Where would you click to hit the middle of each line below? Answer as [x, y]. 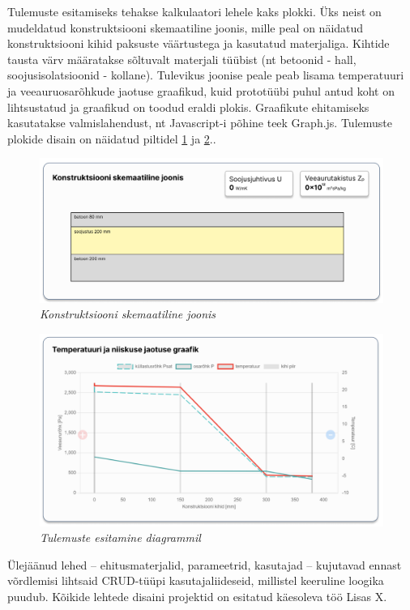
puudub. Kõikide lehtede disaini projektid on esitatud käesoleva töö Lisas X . [197, 597]
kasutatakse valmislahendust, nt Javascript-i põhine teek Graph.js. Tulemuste [200, 123]
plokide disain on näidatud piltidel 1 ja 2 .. [112, 138]
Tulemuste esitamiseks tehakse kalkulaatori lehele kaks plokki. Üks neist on [194, 11]
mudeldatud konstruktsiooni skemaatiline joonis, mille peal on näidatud [186, 27]
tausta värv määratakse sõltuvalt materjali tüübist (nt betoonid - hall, [182, 59]
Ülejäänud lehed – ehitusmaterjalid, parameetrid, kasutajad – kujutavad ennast [205, 564]
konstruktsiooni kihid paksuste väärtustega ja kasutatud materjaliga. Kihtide [199, 43]
